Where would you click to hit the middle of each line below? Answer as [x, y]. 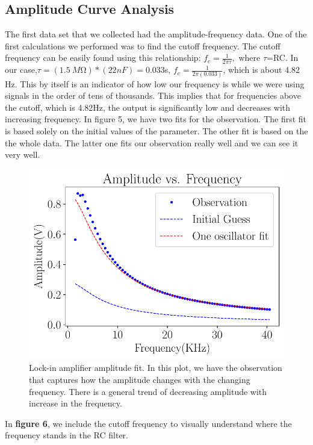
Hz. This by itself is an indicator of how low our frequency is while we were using [155, 83]
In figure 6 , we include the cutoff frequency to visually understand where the [148, 423]
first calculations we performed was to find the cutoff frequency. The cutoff [143, 45]
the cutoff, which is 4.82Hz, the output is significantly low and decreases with [148, 107]
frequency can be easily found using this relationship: [103, 58]
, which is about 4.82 [262, 70]
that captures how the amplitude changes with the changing [140, 379]
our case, [21, 70]
